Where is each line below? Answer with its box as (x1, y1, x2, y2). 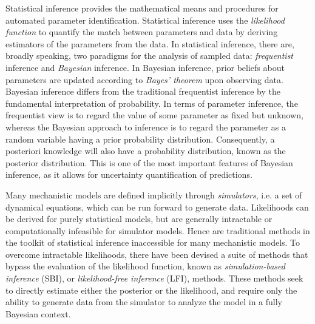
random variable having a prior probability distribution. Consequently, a (5, 132, 275, 145)
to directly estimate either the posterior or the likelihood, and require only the (5, 283, 297, 296)
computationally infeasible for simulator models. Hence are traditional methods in (5, 224, 310, 237)
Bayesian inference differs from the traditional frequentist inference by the (5, 85, 280, 98)
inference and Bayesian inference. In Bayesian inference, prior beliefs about (5, 61, 285, 73)
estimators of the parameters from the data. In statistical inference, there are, (5, 37, 294, 50)
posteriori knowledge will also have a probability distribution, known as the (5, 144, 286, 157)
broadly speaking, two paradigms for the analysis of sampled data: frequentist (5, 49, 294, 62)
